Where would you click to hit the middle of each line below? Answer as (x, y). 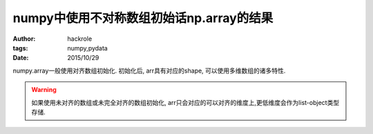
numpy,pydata (88, 48)
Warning (44, 90)
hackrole (80, 39)
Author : (24, 39)
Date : (21, 58)
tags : (20, 48)
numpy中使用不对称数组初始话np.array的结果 (143, 18)
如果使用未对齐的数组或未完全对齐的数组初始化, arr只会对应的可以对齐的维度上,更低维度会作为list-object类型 (185, 102)
